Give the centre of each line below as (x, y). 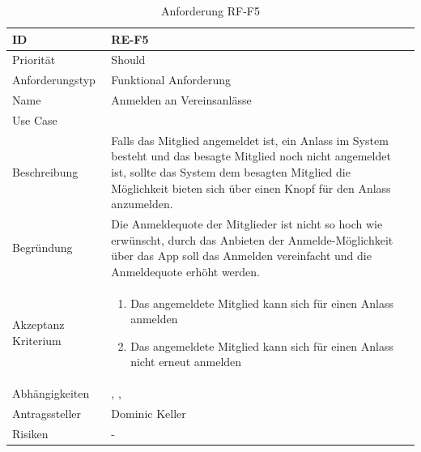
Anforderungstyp (54, 80)
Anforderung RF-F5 (210, 11)
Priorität (34, 60)
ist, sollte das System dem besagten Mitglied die (231, 172)
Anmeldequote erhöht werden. (185, 271)
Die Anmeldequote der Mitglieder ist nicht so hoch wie (247, 224)
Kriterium (37, 340)
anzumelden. (142, 204)
